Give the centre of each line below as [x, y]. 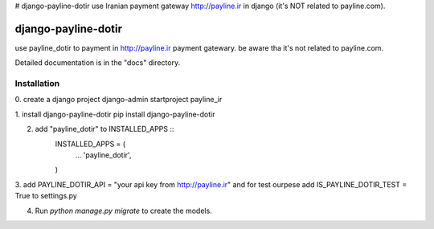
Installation [37, 84]
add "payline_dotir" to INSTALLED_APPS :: [104, 129]
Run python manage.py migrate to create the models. [123, 211]
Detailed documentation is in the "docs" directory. [98, 63]
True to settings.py [46, 196]
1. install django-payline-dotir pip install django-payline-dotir [115, 114]
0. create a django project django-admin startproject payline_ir [119, 100]
